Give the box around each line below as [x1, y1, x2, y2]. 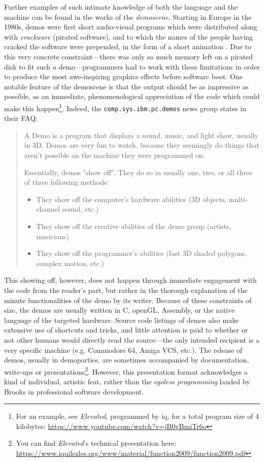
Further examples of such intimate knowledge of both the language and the [4, 2, 238, 12]
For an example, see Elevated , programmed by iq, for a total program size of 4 [16, 411, 259, 421]
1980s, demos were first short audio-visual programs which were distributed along [4, 21, 257, 32]
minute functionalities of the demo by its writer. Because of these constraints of [4, 294, 252, 305]
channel [36, 204, 60, 214]
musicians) [36, 230, 69, 241]
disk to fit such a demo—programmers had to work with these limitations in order [4, 61, 260, 72]
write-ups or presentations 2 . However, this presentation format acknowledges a [4, 365, 248, 377]
